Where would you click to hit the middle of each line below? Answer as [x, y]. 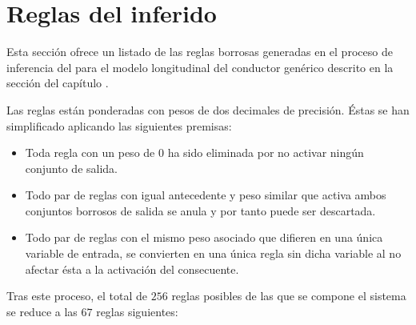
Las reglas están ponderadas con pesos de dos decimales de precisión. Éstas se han [208, 109]
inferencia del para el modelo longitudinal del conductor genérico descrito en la [200, 67]
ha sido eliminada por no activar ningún [266, 152]
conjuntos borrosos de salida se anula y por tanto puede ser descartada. [200, 210]
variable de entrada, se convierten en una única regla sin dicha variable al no [213, 253]
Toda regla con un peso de [90, 152]
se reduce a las [42, 311]
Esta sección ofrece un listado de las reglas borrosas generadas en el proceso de [200, 52]
